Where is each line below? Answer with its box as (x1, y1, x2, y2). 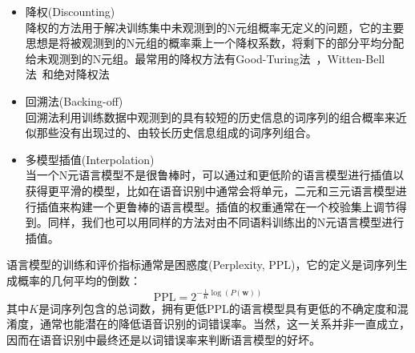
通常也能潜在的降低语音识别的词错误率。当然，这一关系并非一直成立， (39, 315, 410, 332)
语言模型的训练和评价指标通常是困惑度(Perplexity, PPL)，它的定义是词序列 (6, 256, 397, 273)
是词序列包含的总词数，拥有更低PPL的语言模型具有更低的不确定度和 (38, 299, 397, 316)
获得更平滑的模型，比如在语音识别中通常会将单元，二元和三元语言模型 (25, 182, 396, 199)
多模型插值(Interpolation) (25, 150, 155, 167)
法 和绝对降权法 (25, 66, 110, 82)
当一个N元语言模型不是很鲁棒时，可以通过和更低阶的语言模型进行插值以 (25, 166, 405, 183)
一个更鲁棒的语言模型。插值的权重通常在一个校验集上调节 (92, 198, 396, 215)
